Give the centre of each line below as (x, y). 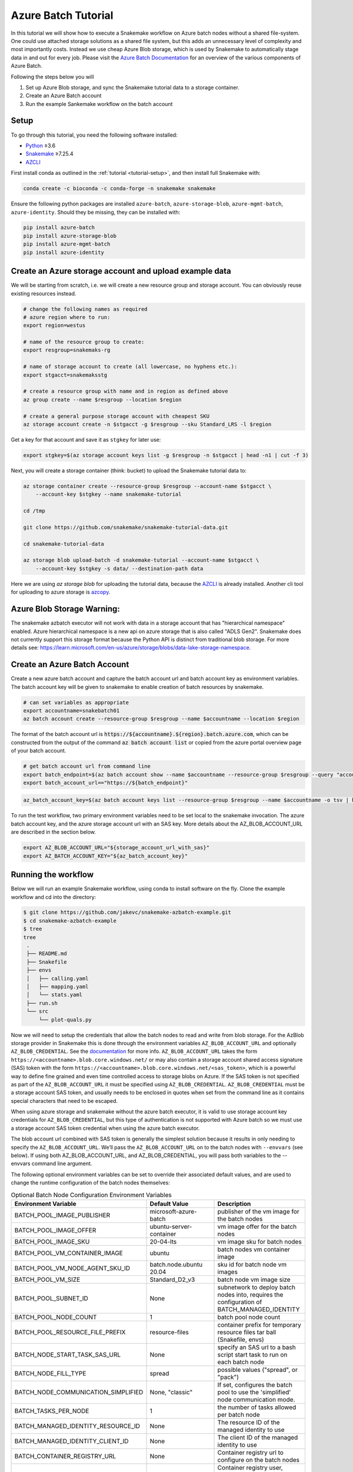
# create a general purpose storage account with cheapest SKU (116, 416)
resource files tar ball (247, 1332)
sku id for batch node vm (252, 1264)
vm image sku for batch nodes (260, 1241)
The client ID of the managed (258, 1437)
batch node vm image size (254, 1279)
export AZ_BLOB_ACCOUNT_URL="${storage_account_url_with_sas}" (116, 848)
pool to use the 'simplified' (254, 1392)
